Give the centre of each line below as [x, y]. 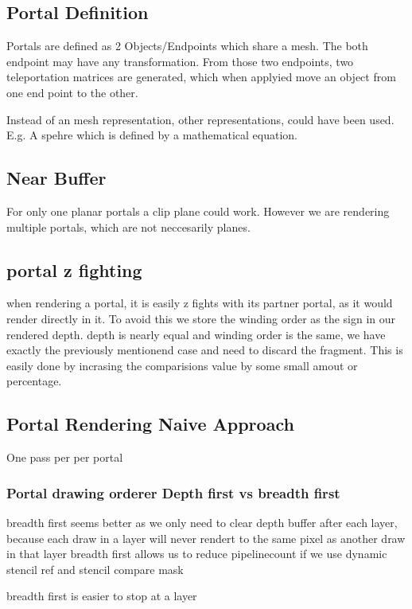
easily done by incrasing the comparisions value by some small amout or [182, 365]
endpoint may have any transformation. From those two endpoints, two [180, 61]
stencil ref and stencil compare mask [95, 569]
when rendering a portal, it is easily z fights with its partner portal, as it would [200, 303]
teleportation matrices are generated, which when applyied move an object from [201, 77]
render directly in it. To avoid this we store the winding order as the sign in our [201, 318]
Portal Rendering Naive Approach [150, 424]
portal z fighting [74, 269]
